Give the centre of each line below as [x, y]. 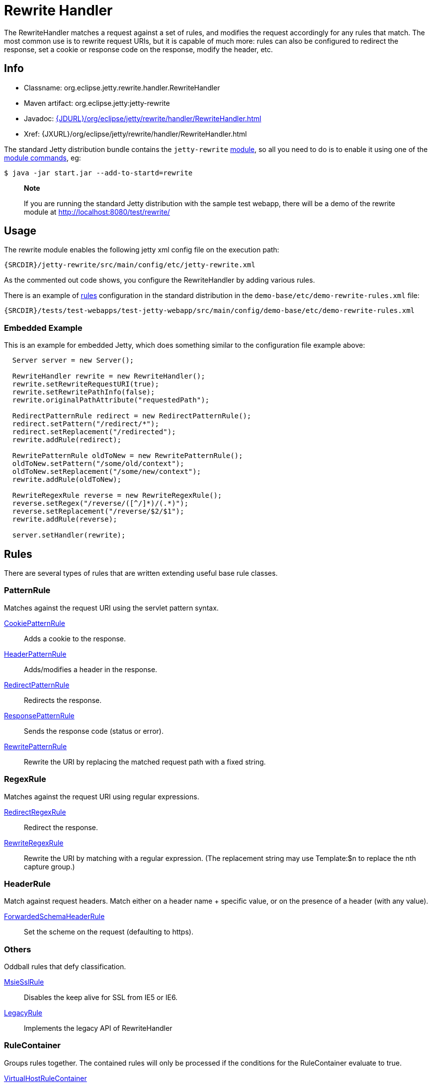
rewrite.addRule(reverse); [65, 519]
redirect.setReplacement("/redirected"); [94, 432]
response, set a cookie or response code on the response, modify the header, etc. [138, 49]
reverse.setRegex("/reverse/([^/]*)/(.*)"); [100, 503]
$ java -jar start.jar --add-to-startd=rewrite [98, 173]
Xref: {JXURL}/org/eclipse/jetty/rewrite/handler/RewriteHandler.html [135, 134]
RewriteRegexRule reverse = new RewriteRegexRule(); [117, 496]
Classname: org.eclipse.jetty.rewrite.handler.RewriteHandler [122, 87]
